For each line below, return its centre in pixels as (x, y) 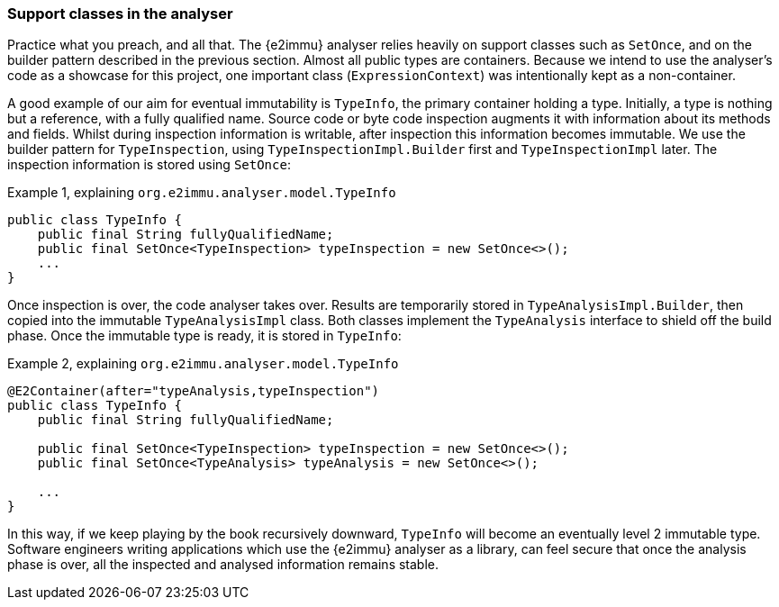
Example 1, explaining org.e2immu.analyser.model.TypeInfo (202, 193)
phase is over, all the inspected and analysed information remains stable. (223, 565)
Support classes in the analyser (120, 14)
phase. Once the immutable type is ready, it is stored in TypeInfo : (204, 336)
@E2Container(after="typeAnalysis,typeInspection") (194, 391)
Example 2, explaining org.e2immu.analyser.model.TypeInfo (203, 364)
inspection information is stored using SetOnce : (149, 165)
